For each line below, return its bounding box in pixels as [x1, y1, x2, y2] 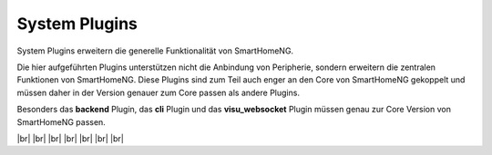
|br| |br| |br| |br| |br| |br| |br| [16, 132, 125, 144]
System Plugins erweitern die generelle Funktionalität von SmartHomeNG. [16, 45, 294, 56]
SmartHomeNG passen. [16, 116, 107, 127]
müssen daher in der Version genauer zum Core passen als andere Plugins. [16, 87, 301, 98]
